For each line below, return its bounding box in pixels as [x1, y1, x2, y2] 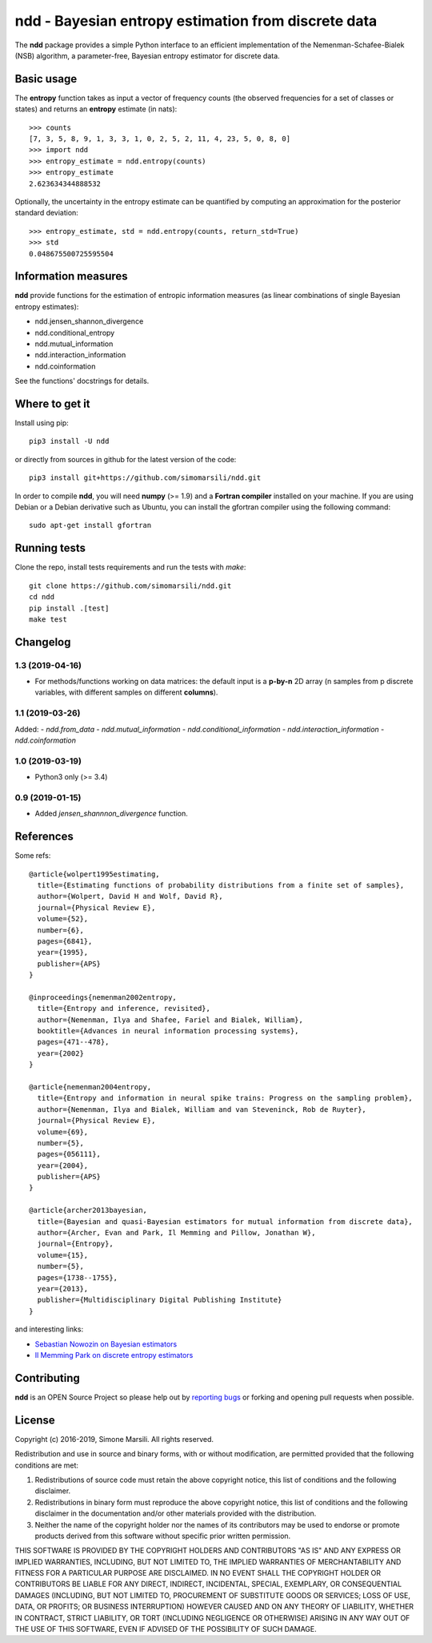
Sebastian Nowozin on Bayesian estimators [34, 1339, 178, 1349]
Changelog [14, 635, 71, 649]
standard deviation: [14, 208, 79, 218]
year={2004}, [37, 1161, 89, 1170]
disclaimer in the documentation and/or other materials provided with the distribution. [34, 1508, 317, 1518]
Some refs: [14, 851, 51, 860]
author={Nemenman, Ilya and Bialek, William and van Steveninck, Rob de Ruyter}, [37, 1105, 367, 1113]
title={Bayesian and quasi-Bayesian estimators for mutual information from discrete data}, [37, 1217, 414, 1226]
